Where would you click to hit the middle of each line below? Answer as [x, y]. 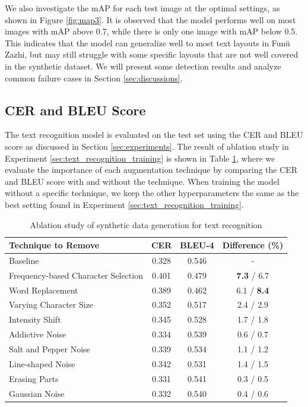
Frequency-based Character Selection [76, 275]
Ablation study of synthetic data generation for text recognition [146, 224]
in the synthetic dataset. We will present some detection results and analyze [143, 66]
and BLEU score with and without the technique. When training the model [142, 181]
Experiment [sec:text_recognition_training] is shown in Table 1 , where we [140, 158]
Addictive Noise [38, 334]
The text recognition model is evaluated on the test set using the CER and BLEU [154, 135]
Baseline [24, 260]
